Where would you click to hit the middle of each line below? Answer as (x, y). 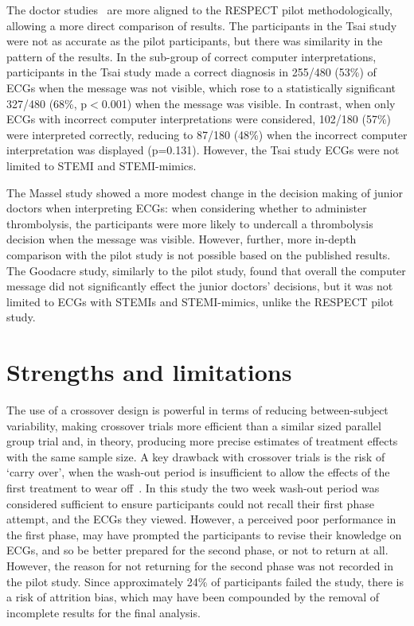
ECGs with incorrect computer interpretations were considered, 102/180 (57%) (199, 119)
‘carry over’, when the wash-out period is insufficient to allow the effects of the (198, 472)
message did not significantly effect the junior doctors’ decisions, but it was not (200, 286)
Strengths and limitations (149, 372)
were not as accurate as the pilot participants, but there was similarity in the (195, 41)
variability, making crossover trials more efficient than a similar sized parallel (194, 425)
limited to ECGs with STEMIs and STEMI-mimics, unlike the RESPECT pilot (200, 301)
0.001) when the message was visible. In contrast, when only (248, 103)
